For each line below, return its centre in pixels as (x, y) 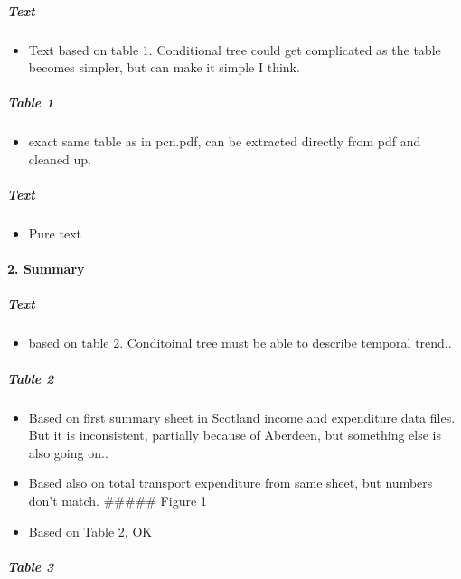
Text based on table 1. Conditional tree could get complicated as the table (235, 49)
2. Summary (46, 269)
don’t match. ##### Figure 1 (118, 500)
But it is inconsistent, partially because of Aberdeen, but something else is (235, 435)
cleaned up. (60, 159)
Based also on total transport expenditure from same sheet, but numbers (230, 483)
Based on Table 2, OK (90, 531)
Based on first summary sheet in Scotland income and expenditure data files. (242, 417)
